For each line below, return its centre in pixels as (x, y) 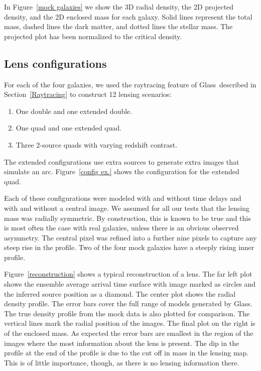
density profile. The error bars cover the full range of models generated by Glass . (128, 303)
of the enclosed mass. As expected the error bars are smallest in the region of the (129, 333)
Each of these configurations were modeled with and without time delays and (123, 198)
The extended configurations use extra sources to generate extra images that (122, 161)
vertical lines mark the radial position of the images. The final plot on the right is (130, 323)
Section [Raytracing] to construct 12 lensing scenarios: (88, 94)
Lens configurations (55, 63)
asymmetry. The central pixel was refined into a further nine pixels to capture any (130, 237)
